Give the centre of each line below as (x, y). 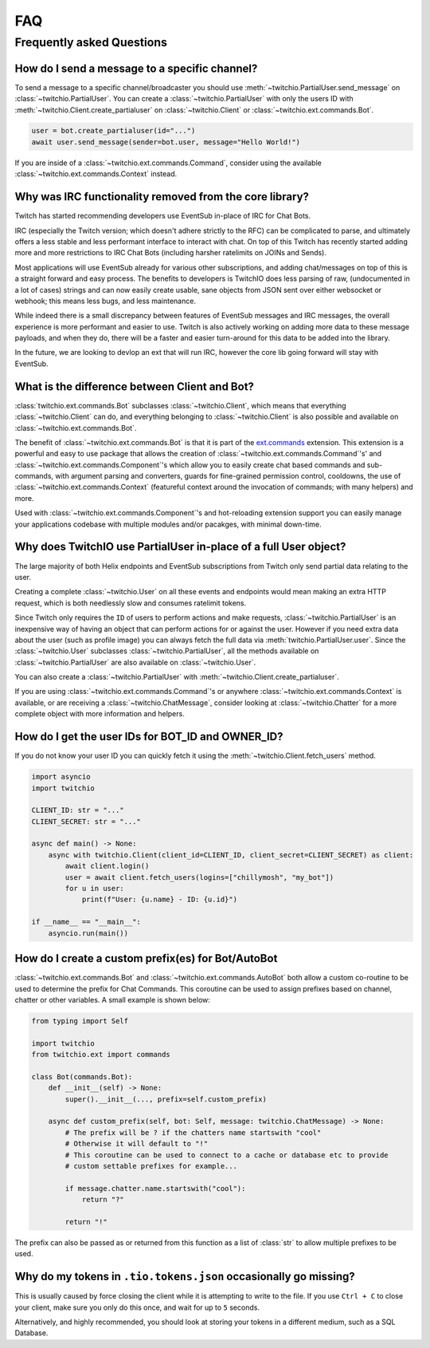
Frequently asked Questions (91, 42)
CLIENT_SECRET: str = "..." (86, 821)
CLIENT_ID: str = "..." (78, 810)
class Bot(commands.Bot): (82, 1076)
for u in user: (95, 889)
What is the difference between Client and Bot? (135, 386)
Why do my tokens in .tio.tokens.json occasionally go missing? (185, 1277)
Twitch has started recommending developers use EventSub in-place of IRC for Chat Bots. (162, 216)
